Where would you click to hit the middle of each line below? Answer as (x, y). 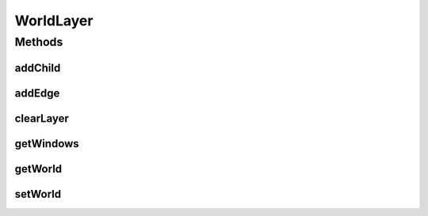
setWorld (38, 194)
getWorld (38, 169)
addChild (38, 68)
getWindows (47, 144)
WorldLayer (54, 21)
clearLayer (42, 118)
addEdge (37, 93)
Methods (39, 42)
